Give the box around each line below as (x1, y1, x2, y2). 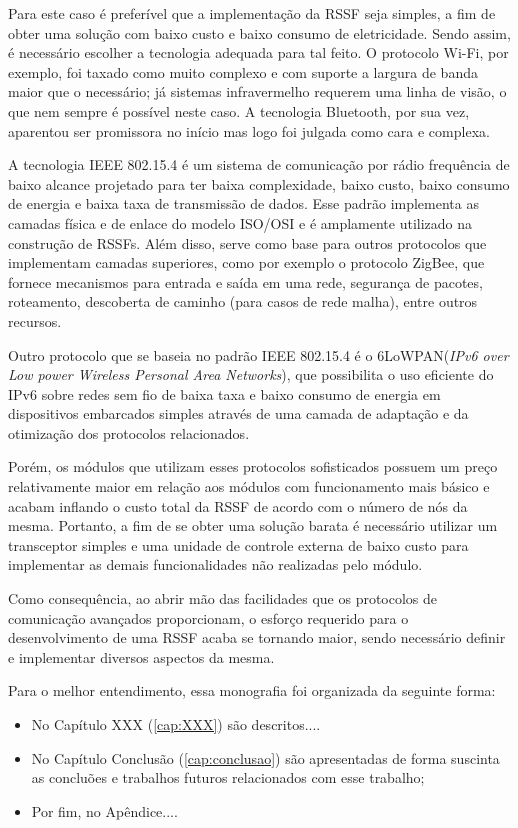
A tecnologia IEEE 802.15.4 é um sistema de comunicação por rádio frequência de (8, 154, 510, 175)
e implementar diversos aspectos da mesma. (8, 646, 275, 667)
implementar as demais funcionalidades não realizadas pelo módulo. (8, 554, 423, 575)
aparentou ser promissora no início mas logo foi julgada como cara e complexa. (8, 120, 490, 141)
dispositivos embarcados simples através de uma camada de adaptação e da (8, 403, 469, 424)
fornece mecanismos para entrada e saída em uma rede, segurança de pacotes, (8, 271, 483, 292)
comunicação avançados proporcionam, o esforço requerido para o (8, 607, 409, 628)
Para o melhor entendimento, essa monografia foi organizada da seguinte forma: (8, 680, 496, 701)
